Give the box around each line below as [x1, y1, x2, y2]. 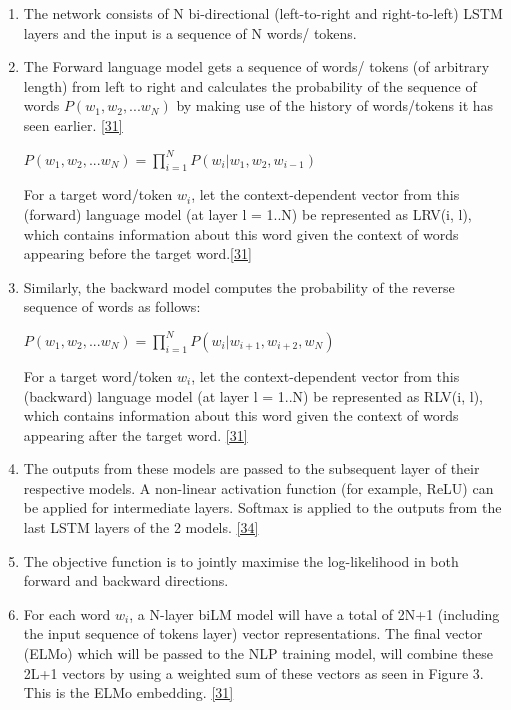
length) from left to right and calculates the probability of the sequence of [23, 75, 477, 96]
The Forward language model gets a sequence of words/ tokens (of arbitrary [23, 56, 490, 77]
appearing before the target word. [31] [23, 243, 252, 264]
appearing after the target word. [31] [23, 424, 248, 445]
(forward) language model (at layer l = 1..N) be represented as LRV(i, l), [23, 203, 472, 224]
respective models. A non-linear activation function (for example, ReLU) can [23, 477, 494, 498]
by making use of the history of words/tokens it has [176, 95, 494, 116]
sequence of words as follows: [23, 296, 201, 317]
